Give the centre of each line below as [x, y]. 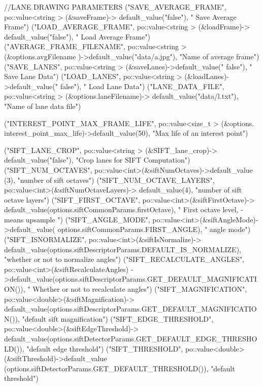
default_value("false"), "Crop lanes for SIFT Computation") [97, 160]
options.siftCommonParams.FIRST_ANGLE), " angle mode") [154, 229]
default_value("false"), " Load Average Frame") [77, 36]
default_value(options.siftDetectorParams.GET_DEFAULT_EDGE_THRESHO [131, 338]
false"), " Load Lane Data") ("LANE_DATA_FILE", [142, 86]
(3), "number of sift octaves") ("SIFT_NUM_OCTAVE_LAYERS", [109, 180]
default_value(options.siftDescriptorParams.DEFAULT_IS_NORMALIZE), [123, 249]
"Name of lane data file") [43, 106]
